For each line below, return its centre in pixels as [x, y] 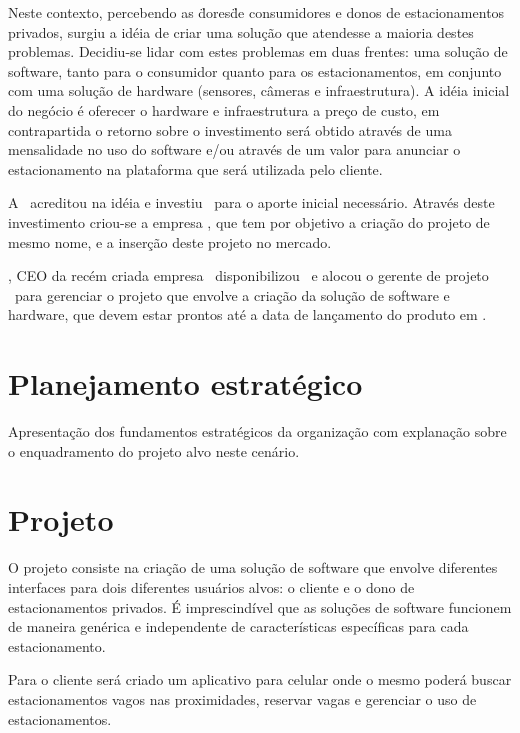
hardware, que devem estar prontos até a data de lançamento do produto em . [247, 314]
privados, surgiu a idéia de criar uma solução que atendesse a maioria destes [241, 31]
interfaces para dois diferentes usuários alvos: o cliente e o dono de [211, 586]
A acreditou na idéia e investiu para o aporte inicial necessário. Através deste [251, 202]
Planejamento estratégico [185, 383]
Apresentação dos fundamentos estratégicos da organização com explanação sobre [257, 431]
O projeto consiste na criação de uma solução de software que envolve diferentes [253, 567]
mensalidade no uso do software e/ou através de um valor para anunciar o [234, 149]
